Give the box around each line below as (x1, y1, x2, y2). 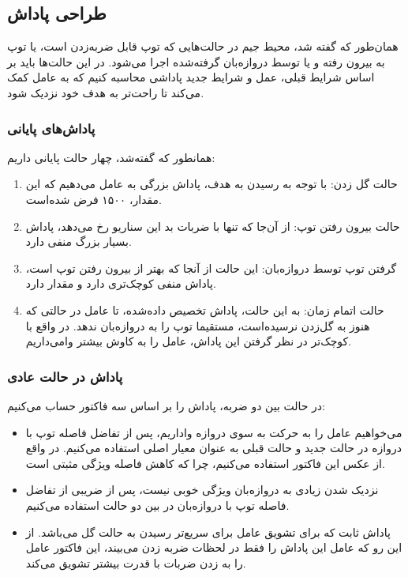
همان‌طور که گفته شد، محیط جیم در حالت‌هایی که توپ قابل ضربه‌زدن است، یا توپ (7, 38, 399, 55)
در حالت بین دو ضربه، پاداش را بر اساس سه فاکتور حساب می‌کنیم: (7, 397, 325, 413)
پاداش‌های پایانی (7, 118, 95, 138)
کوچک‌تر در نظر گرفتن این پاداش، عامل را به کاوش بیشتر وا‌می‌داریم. (25, 333, 352, 349)
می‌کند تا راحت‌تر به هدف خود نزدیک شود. (7, 84, 204, 100)
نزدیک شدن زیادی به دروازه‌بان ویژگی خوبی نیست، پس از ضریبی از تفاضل (25, 481, 379, 498)
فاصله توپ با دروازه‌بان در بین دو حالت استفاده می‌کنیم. (25, 496, 290, 513)
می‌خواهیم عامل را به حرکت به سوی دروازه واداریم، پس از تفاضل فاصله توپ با (25, 424, 402, 440)
